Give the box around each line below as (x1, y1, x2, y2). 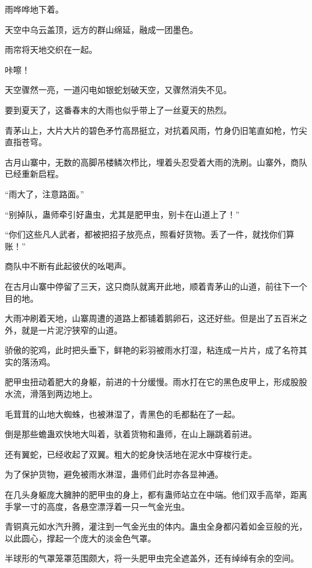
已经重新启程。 (5, 167, 64, 180)
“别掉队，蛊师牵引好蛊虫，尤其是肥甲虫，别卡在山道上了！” (5, 208, 240, 220)
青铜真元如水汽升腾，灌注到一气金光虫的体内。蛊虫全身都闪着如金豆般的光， (5, 520, 307, 533)
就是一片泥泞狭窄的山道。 (21, 323, 122, 336)
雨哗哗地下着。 (5, 3, 64, 15)
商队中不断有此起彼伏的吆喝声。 (5, 260, 131, 272)
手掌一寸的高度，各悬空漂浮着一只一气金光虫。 (5, 500, 190, 512)
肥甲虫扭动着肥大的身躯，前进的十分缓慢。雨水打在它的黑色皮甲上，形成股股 (5, 375, 307, 388)
